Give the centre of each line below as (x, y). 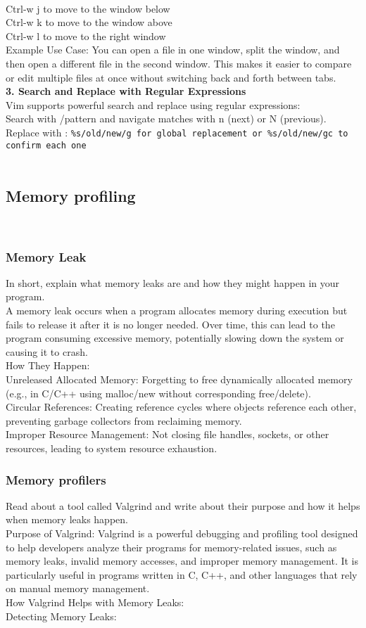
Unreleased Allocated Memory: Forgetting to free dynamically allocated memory (179, 379)
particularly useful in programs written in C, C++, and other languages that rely (182, 574)
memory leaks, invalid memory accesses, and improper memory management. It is (182, 561)
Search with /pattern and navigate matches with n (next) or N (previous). (166, 118)
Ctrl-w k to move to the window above (89, 22)
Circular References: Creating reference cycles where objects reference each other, (181, 407)
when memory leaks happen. (67, 519)
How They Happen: (48, 365)
